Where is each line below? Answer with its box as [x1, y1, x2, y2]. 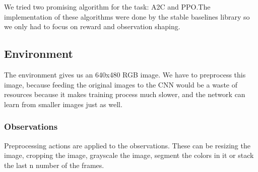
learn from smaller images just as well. [4, 99, 122, 109]
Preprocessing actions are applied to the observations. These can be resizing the [4, 140, 250, 150]
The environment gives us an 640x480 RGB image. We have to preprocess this [4, 69, 246, 79]
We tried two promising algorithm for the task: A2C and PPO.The [4, 2, 211, 12]
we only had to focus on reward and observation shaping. [4, 21, 180, 32]
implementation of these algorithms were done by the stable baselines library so [4, 11, 250, 22]
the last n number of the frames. [4, 159, 104, 170]
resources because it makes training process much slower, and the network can [4, 89, 245, 100]
